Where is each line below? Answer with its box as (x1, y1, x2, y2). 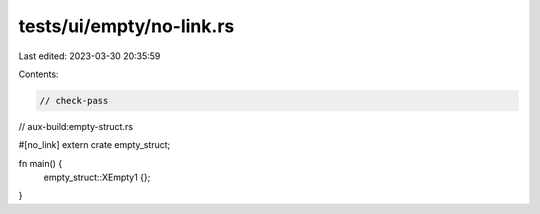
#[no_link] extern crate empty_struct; (18, 139, 171, 151)
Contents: (18, 68, 59, 80)
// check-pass (39, 95, 109, 106)
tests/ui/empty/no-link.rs (18, 15, 235, 37)
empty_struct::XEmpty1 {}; (43, 171, 151, 184)
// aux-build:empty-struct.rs (18, 120, 134, 132)
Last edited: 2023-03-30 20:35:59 (18, 50, 161, 62)
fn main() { (18, 157, 63, 169)
